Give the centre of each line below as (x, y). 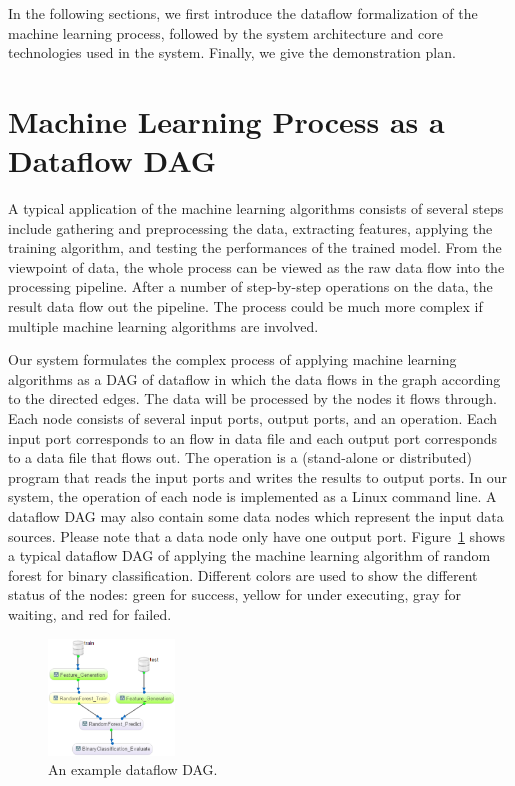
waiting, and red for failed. (90, 613)
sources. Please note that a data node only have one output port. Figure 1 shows (257, 535)
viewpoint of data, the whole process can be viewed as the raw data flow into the (256, 266)
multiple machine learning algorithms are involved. (163, 325)
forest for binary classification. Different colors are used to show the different (243, 574)
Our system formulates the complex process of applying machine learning (232, 359)
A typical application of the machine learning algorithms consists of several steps (256, 208)
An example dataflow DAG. (133, 769)
